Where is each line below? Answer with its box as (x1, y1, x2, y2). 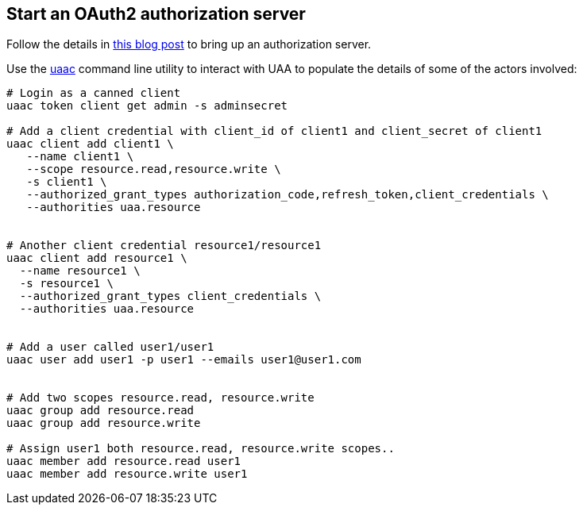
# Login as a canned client (6, 86, 181, 100)
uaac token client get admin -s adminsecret (6, 99, 288, 113)
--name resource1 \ (19, 264, 141, 278)
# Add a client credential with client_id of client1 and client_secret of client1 (6, 125, 542, 138)
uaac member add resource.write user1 (6, 467, 248, 481)
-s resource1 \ (19, 277, 114, 290)
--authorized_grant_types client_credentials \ (19, 290, 322, 303)
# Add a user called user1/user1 (6, 340, 214, 354)
